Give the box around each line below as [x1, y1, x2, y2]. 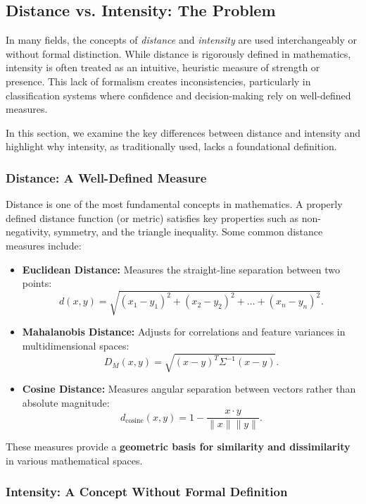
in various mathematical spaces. [6, 453, 143, 467]
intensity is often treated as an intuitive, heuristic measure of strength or [6, 60, 320, 75]
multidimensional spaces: [22, 338, 130, 352]
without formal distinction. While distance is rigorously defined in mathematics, [6, 46, 351, 61]
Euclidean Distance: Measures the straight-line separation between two [22, 262, 340, 276]
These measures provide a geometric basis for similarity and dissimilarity [6, 439, 351, 454]
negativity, [6, 224, 51, 239]
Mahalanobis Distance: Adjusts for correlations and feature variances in [22, 324, 346, 339]
